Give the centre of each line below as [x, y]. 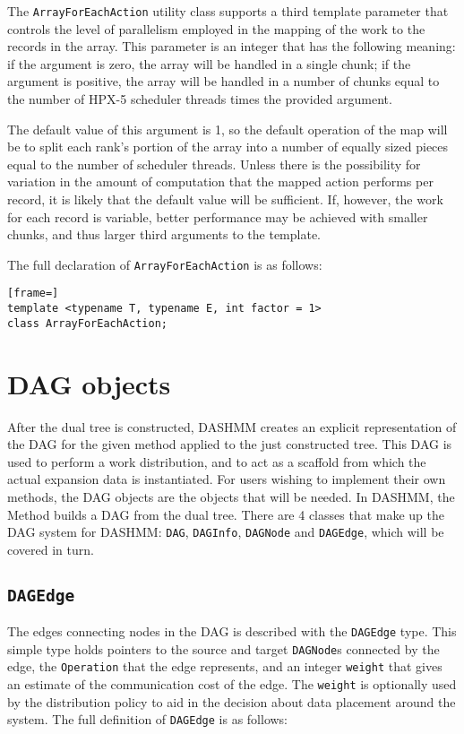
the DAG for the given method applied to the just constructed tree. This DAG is [230, 444]
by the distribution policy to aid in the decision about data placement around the [232, 701]
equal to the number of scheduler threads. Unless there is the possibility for [214, 164]
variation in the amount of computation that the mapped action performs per [220, 181]
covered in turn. [51, 549]
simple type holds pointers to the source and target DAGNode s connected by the [223, 648]
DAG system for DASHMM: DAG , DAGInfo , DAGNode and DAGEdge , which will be [226, 532]
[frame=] [33, 294]
